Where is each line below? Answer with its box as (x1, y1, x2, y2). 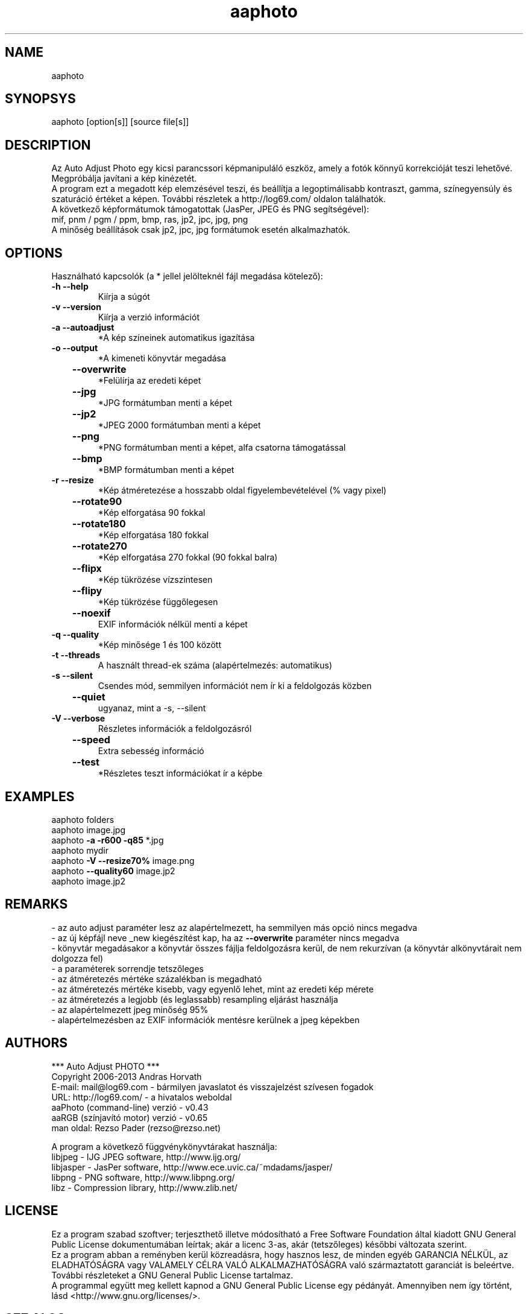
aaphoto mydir (51, 845, 109, 855)
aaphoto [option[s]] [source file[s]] (51, 116, 189, 127)
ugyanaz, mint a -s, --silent (98, 703, 206, 714)
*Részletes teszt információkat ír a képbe (98, 768, 263, 779)
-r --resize (51, 475, 94, 486)
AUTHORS (5, 1035, 68, 1051)
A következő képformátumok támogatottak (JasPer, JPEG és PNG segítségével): (51, 204, 369, 215)
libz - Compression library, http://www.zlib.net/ (51, 1182, 237, 1193)
